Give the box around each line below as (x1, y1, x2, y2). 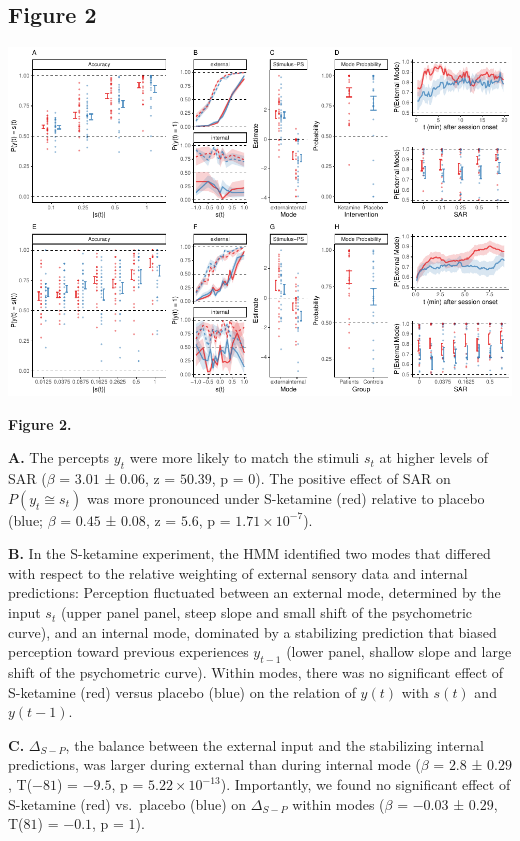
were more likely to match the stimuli (129, 447, 360, 468)
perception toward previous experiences (8, 641, 249, 662)
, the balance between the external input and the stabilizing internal (65, 734, 484, 755)
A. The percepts (8, 447, 110, 468)
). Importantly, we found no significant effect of (220, 774, 511, 795)
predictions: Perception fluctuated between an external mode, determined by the (8, 582, 501, 603)
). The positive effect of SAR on (255, 468, 451, 489)
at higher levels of (379, 447, 489, 468)
